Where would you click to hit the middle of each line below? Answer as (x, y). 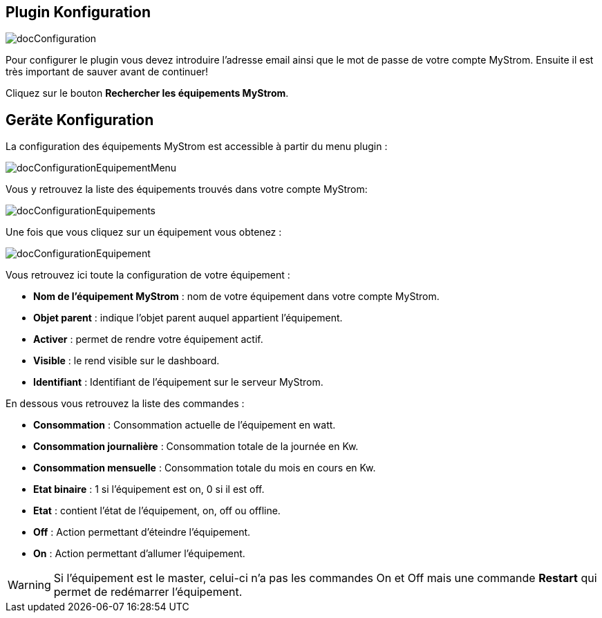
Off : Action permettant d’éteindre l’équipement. (142, 532)
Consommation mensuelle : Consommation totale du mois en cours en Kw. (205, 468)
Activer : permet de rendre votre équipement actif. (148, 339)
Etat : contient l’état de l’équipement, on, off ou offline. (157, 511)
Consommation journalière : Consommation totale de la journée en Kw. (196, 447)
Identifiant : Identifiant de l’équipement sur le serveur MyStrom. (178, 382)
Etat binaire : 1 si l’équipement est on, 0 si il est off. (149, 489)
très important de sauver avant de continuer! (107, 72)
